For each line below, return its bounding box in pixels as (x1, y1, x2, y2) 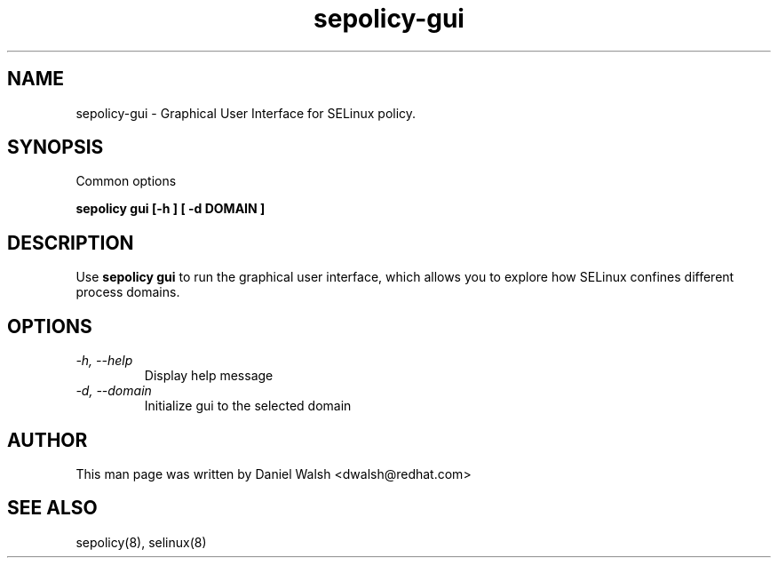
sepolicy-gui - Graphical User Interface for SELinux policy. (75, 105, 417, 121)
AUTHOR (7, 428, 88, 451)
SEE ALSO (7, 497, 98, 520)
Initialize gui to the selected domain (144, 398, 352, 414)
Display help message (144, 368, 274, 384)
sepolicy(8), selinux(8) (75, 534, 207, 550)
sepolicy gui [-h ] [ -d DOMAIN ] (75, 201, 266, 217)
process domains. (75, 284, 180, 300)
